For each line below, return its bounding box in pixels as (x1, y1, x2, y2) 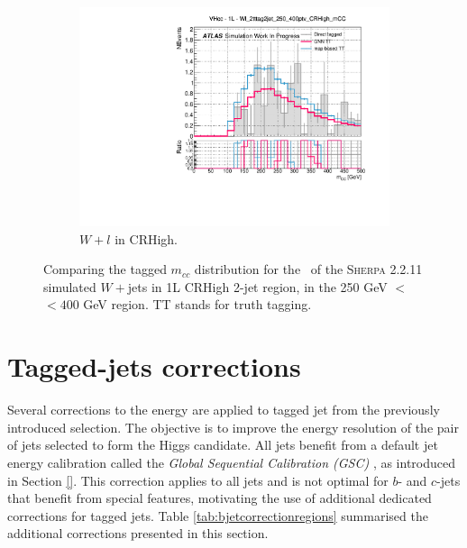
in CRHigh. (114, 229, 179, 248)
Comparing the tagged (43, 260, 167, 279)
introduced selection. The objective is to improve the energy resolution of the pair (7, 417, 459, 436)
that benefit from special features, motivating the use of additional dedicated (7, 489, 432, 507)
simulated (43, 277, 96, 296)
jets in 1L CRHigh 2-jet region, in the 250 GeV (127, 277, 388, 296)
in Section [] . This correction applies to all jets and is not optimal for (7, 470, 389, 489)
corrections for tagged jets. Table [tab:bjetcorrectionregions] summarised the (7, 506, 428, 525)
